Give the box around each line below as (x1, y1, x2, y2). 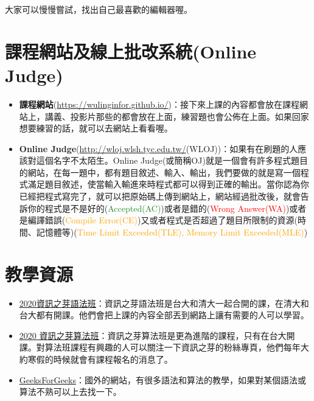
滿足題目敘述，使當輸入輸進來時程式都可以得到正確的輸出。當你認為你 (27, 178, 309, 190)
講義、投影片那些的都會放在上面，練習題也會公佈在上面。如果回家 (44, 110, 309, 122)
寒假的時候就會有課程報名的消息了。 (27, 352, 173, 365)
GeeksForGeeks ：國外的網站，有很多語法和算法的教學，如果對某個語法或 (19, 373, 306, 386)
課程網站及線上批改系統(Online (5, 38, 257, 63)
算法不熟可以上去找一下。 (19, 385, 122, 398)
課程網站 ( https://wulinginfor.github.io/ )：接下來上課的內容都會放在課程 (19, 97, 300, 110)
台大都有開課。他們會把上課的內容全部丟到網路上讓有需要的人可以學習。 (19, 309, 309, 321)
